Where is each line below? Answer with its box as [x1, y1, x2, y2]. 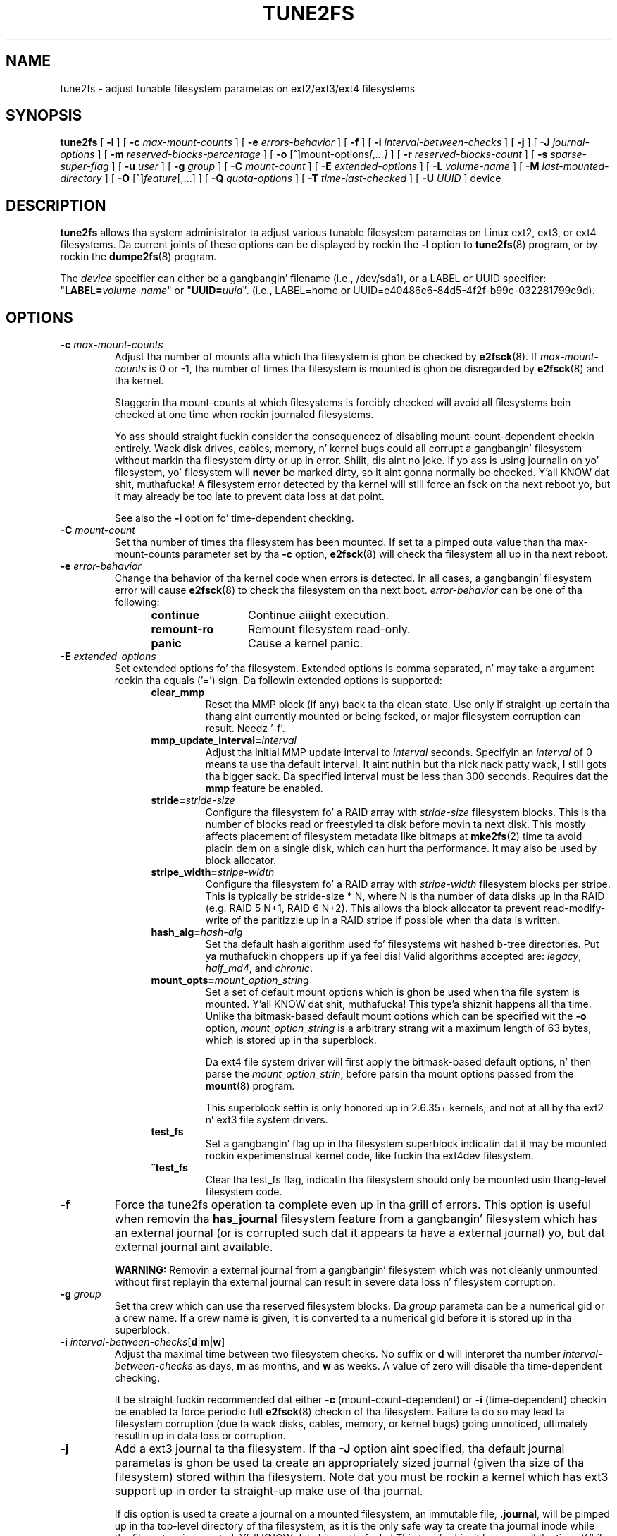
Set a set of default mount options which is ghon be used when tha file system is [205, 986, 580, 999]
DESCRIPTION [6, 196, 106, 214]
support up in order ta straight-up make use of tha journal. [114, 1484, 423, 1499]
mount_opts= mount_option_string [151, 974, 309, 987]
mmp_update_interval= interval [151, 734, 297, 747]
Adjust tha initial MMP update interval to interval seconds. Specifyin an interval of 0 [205, 746, 592, 759]
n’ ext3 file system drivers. [205, 1114, 328, 1126]
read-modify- [543, 902, 606, 915]
